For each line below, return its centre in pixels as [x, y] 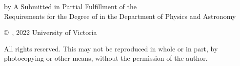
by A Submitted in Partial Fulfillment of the [70, 6]
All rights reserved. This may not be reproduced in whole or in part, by [111, 48]
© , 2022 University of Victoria [50, 32]
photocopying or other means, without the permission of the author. [106, 58]
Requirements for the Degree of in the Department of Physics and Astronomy [120, 16]
